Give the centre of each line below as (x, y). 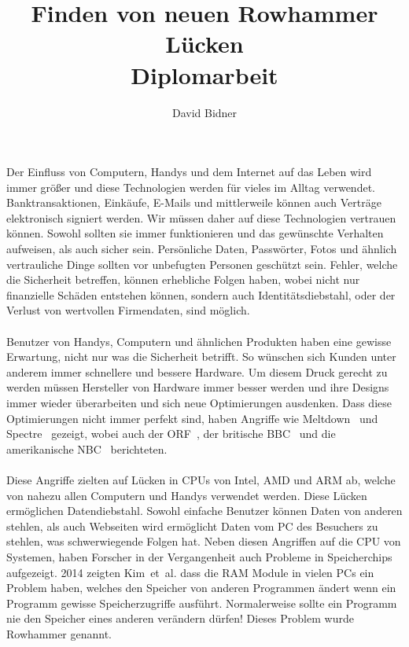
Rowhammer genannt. (59, 633)
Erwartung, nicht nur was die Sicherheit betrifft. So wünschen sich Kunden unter (201, 357)
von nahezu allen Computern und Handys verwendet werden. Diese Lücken (187, 495)
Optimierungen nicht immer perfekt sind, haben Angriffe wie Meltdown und (192, 418)
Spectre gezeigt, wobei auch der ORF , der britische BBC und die (171, 434)
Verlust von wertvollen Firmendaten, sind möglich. (128, 310)
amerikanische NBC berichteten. (87, 448)
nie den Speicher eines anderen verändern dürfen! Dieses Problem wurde (180, 618)
